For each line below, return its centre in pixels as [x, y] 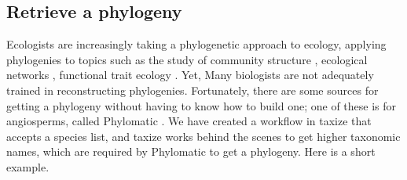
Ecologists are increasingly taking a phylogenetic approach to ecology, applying [196, 44]
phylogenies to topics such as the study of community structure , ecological [187, 59]
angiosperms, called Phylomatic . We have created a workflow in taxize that [189, 121]
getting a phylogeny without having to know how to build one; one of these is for [202, 105]
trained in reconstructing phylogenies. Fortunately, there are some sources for [192, 90]
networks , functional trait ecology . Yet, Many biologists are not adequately [190, 75]
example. [28, 166]
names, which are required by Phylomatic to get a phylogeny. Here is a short [191, 151]
